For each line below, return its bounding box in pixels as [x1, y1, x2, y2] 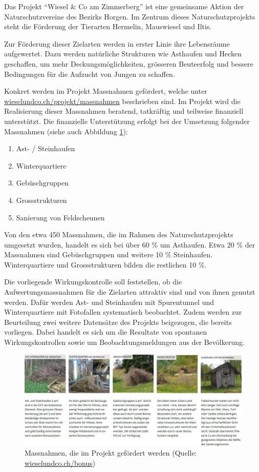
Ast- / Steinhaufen [16, 143, 75, 154]
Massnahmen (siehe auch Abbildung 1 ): [4, 126, 128, 136]
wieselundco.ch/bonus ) [25, 457, 96, 468]
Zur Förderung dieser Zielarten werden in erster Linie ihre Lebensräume [4, 38, 230, 49]
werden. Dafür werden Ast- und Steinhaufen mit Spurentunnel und [4, 296, 214, 307]
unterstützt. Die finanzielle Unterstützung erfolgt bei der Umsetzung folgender [4, 115, 250, 126]
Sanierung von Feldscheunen [16, 212, 105, 222]
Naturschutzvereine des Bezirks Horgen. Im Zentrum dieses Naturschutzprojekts [4, 11, 255, 22]
